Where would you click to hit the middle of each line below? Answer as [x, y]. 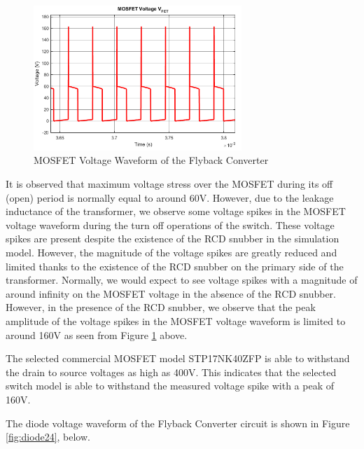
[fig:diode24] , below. [48, 437]
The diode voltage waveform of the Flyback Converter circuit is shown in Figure [178, 423]
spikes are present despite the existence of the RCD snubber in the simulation [173, 239]
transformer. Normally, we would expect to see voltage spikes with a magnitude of [182, 280]
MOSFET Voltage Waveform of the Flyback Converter [151, 160]
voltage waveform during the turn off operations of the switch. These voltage [170, 224]
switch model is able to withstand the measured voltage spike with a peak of [170, 386]
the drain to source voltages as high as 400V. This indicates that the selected [171, 372]
